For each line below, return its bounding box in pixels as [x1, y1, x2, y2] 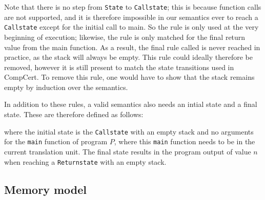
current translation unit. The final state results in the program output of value [4, 146, 251, 157]
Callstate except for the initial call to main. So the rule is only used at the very [4, 21, 259, 32]
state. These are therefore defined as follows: [4, 109, 144, 120]
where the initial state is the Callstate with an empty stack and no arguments [4, 126, 254, 137]
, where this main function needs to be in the [114, 136, 255, 147]
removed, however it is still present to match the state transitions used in [4, 61, 234, 72]
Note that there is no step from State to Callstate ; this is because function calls [4, 2, 261, 12]
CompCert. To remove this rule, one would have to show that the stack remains [4, 72, 255, 82]
